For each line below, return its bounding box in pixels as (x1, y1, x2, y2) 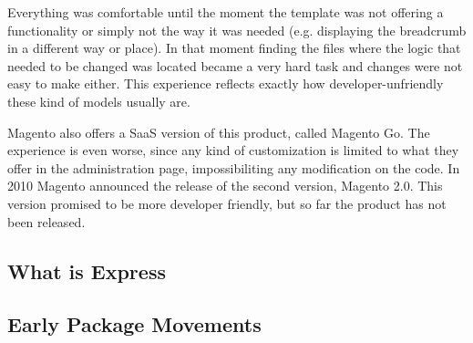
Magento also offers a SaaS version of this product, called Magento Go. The (7, 122, 430, 141)
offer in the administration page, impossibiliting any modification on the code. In (7, 158, 460, 177)
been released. (7, 212, 86, 231)
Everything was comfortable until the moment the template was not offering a (7, 3, 444, 21)
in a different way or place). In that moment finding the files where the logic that (7, 38, 461, 57)
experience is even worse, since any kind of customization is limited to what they (7, 140, 459, 160)
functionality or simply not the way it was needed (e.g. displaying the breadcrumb (7, 20, 467, 39)
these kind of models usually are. (7, 91, 190, 110)
